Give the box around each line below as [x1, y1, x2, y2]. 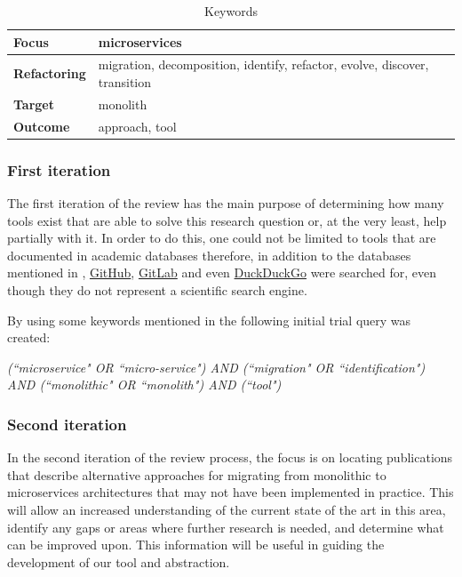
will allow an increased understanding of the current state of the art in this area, [7, 500, 446, 518]
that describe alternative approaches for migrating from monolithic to [7, 465, 386, 484]
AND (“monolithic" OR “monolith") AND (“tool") [7, 375, 282, 394]
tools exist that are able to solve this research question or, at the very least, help [7, 211, 447, 229]
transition [98, 73, 152, 92]
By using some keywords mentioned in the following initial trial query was [7, 310, 411, 329]
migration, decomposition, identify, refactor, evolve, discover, [98, 55, 429, 74]
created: [7, 328, 51, 347]
